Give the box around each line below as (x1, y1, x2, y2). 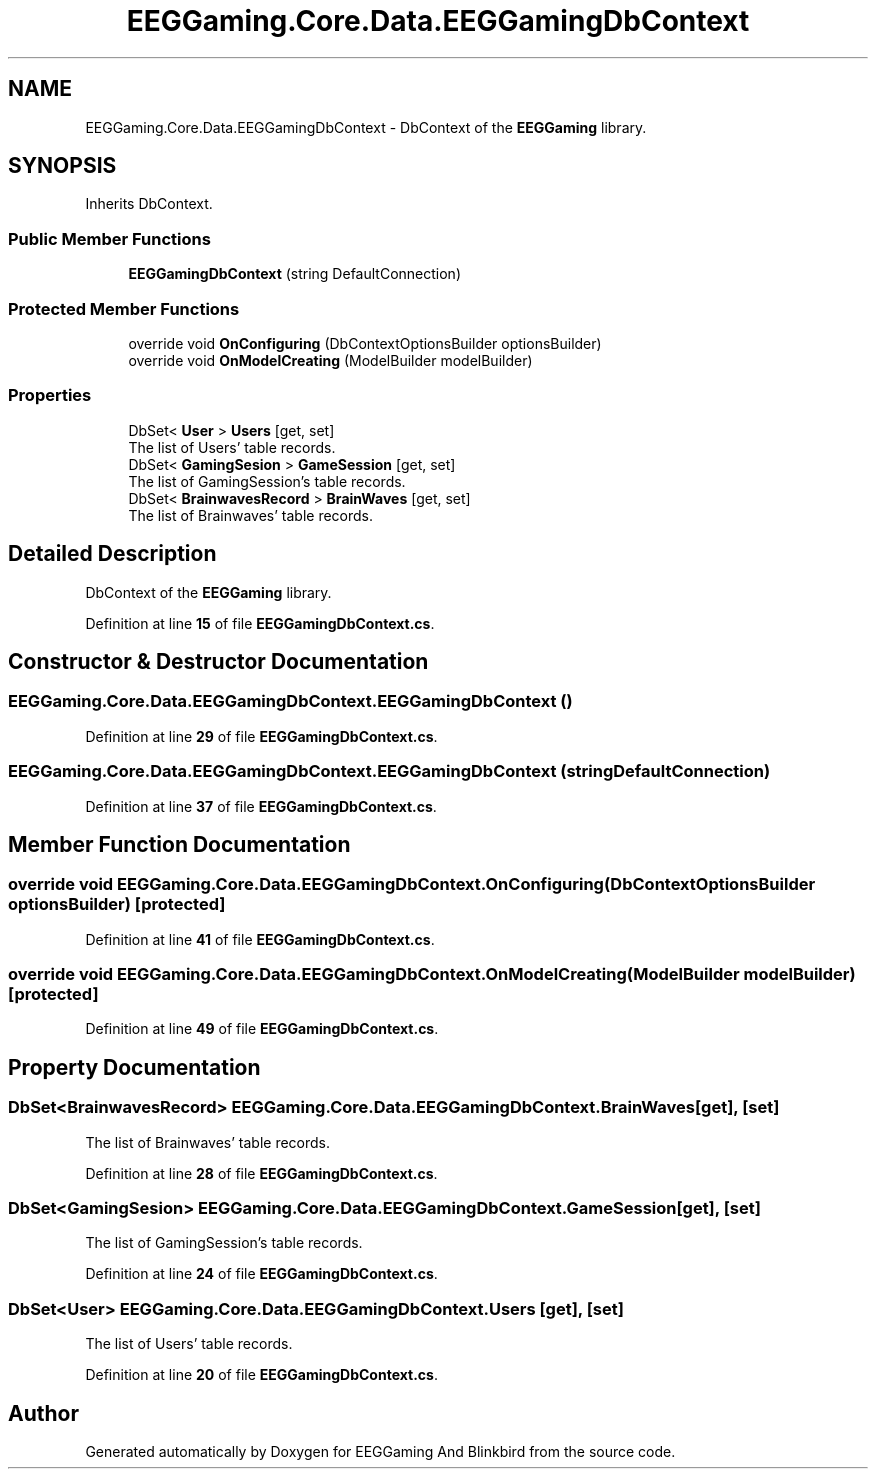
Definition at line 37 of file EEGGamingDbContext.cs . (85, 797, 437, 815)
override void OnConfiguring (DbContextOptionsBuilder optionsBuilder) (128, 334, 602, 352)
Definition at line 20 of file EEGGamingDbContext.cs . (85, 1366, 438, 1384)
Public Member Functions (8, 228, 211, 249)
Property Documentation (8, 1054, 261, 1080)
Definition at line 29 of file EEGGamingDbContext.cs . (85, 727, 438, 745)
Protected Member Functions (8, 298, 240, 319)
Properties (8, 385, 92, 406)
